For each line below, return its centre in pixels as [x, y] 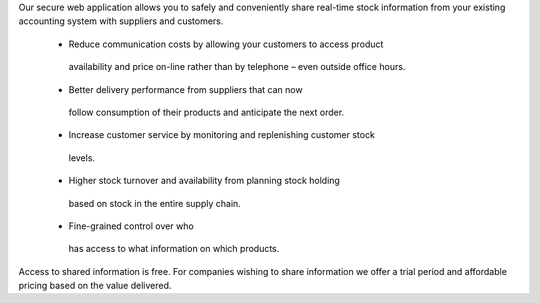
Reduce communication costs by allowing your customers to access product [226, 44]
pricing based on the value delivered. [95, 286]
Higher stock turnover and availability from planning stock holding [204, 181]
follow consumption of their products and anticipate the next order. [206, 112]
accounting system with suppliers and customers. [121, 21]
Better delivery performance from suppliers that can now [186, 89]
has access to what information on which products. [174, 249]
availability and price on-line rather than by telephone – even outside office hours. [237, 67]
